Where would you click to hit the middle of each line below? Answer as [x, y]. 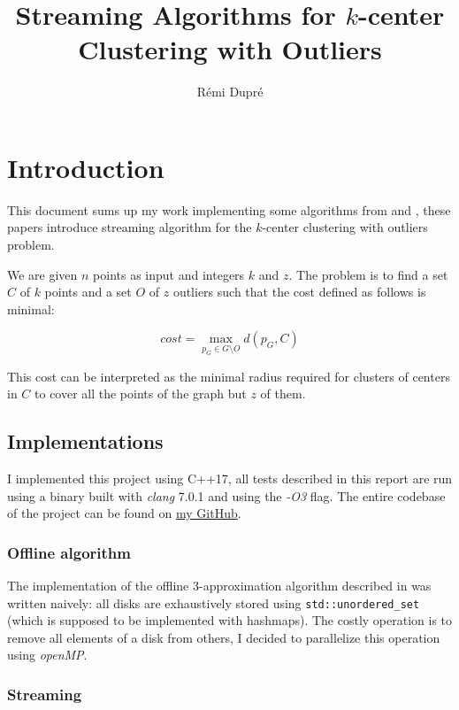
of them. [283, 394]
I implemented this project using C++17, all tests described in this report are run [230, 478]
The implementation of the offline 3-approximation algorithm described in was [219, 585]
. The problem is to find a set [368, 274]
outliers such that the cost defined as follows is [299, 292]
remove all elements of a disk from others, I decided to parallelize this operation [224, 637]
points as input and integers [169, 274]
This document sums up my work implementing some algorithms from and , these [229, 209]
